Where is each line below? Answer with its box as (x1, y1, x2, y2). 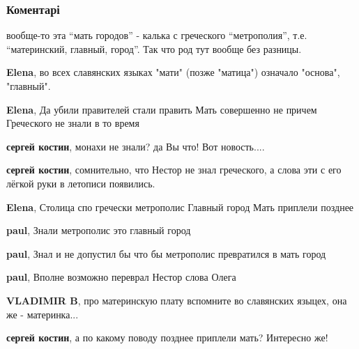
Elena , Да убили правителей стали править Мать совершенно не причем (6, 102, 317, 116)
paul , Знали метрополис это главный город (6, 223, 191, 238)
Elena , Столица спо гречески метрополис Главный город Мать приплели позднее (6, 199, 354, 214)
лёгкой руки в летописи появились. (6, 176, 155, 190)
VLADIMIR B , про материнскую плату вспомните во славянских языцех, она (6, 293, 347, 307)
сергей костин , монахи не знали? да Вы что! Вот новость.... (6, 139, 265, 153)
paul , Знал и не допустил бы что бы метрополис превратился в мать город (6, 246, 326, 261)
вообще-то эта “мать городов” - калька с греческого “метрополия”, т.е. (6, 28, 307, 42)
